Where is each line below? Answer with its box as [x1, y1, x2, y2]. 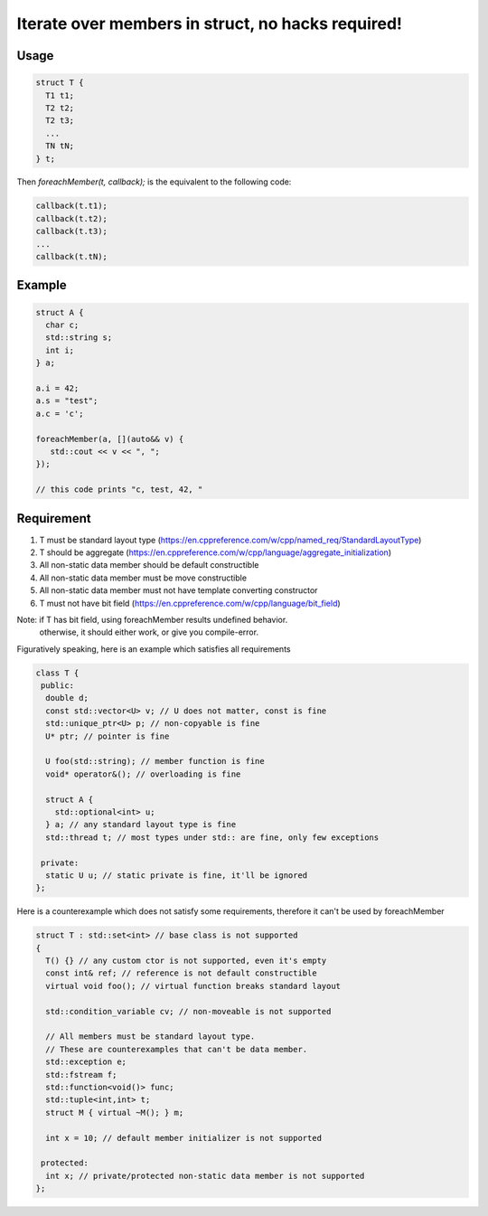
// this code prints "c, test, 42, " [35, 485, 203, 495]
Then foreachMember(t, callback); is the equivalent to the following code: [16, 176, 292, 187]
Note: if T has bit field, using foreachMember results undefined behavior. [16, 614, 288, 625]
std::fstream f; [45, 1070, 117, 1079]
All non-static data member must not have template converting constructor [39, 585, 318, 596]
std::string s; [45, 333, 113, 343]
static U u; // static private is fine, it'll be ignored [45, 870, 308, 881]
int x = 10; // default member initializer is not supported [45, 1133, 323, 1143]
